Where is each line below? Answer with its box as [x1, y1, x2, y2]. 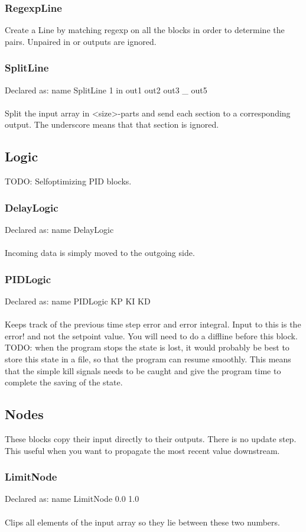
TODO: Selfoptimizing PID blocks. [5, 175, 132, 187]
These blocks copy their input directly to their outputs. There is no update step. [5, 432, 297, 445]
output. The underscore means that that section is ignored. [5, 118, 219, 131]
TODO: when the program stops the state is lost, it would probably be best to [5, 341, 289, 353]
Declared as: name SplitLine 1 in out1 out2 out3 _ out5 [5, 83, 207, 96]
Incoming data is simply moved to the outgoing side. [5, 246, 195, 259]
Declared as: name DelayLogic [5, 223, 114, 236]
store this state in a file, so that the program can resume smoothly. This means [5, 352, 291, 365]
